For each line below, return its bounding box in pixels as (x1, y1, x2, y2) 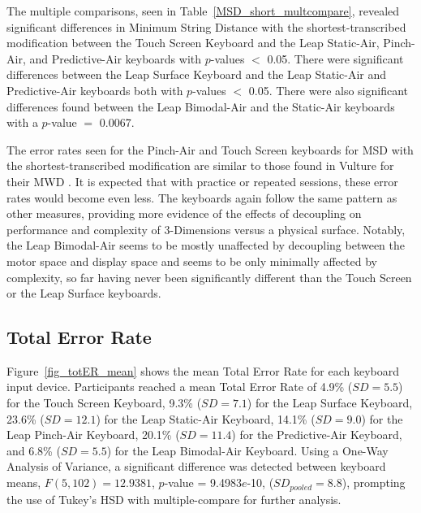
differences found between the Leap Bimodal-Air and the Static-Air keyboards (6, 98, 395, 115)
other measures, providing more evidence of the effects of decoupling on (6, 205, 362, 222)
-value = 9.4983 (164, 474, 242, 491)
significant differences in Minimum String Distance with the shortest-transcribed (6, 18, 406, 35)
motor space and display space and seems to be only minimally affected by (6, 252, 377, 269)
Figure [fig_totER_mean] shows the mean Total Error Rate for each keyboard (6, 362, 399, 379)
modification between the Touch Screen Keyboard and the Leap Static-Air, (6, 34, 380, 51)
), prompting (342, 474, 406, 491)
